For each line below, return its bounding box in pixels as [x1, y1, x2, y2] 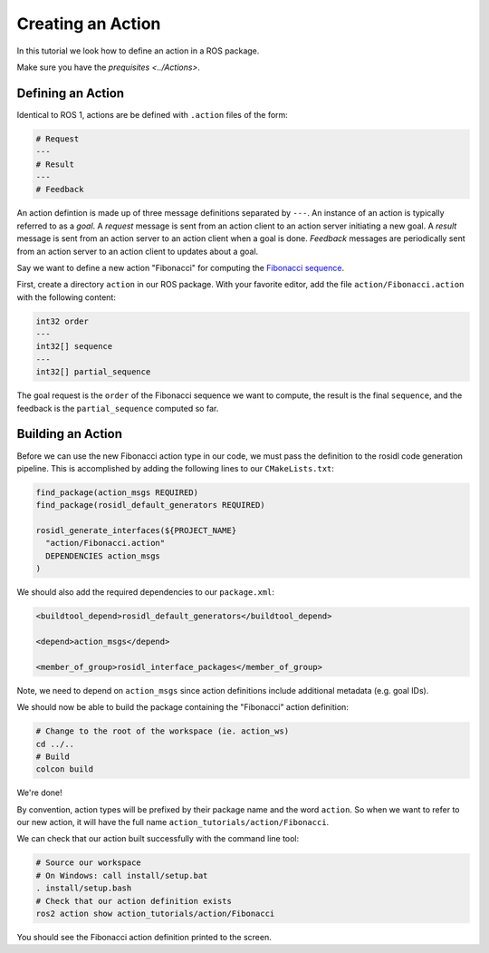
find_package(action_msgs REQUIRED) [35, 487, 199, 498]
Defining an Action [16, 85, 125, 101]
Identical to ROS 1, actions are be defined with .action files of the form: [16, 109, 289, 120]
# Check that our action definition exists [35, 896, 233, 906]
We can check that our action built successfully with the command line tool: [16, 833, 300, 844]
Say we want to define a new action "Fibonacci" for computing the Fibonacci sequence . [16, 262, 344, 273]
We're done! [16, 787, 62, 798]
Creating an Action [16, 14, 161, 34]
